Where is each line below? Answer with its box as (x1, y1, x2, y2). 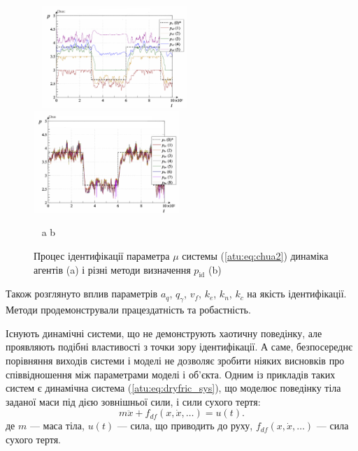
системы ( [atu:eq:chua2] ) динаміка (182, 249, 329, 263)
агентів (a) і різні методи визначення (34, 262, 191, 276)
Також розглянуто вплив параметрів (6, 286, 158, 301)
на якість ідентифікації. (247, 286, 347, 301)
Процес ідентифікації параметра (34, 249, 170, 263)
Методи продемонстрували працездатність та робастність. (6, 302, 251, 317)
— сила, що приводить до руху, (117, 418, 253, 433)
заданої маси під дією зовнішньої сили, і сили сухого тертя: (6, 394, 261, 408)
